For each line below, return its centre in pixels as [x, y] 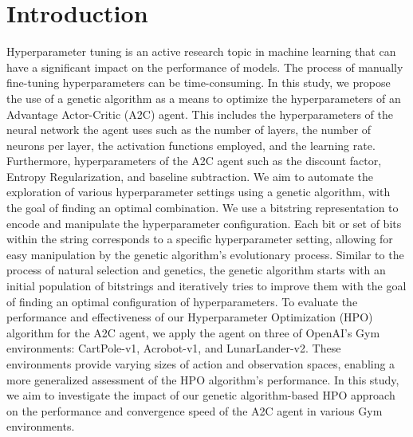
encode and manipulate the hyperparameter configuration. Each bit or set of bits [204, 223]
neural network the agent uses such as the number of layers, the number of [189, 130]
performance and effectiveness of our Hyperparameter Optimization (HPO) [190, 317]
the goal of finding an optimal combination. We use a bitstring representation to [203, 208]
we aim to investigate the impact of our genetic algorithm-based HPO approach [201, 395]
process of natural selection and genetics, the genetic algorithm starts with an [196, 270]
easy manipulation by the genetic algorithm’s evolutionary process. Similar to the [205, 254]
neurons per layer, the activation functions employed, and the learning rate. [191, 145]
